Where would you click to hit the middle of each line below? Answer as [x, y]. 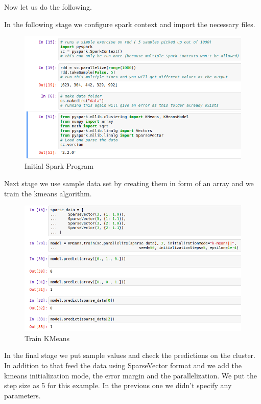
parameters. [22, 395]
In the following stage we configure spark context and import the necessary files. [130, 24]
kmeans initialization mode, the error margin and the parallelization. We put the [130, 375]
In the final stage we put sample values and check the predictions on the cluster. [130, 355]
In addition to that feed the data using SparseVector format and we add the [123, 365]
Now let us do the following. [48, 7]
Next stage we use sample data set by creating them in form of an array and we [129, 183]
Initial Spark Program [59, 166]
